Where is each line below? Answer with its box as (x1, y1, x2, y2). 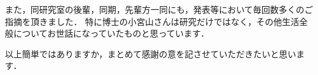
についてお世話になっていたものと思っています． (13, 27, 210, 40)
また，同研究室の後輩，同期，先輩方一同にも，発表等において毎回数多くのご (5, 3, 313, 15)
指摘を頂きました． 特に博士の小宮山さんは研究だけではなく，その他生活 (5, 15, 300, 27)
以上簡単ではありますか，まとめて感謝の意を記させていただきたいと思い (5, 47, 297, 60)
